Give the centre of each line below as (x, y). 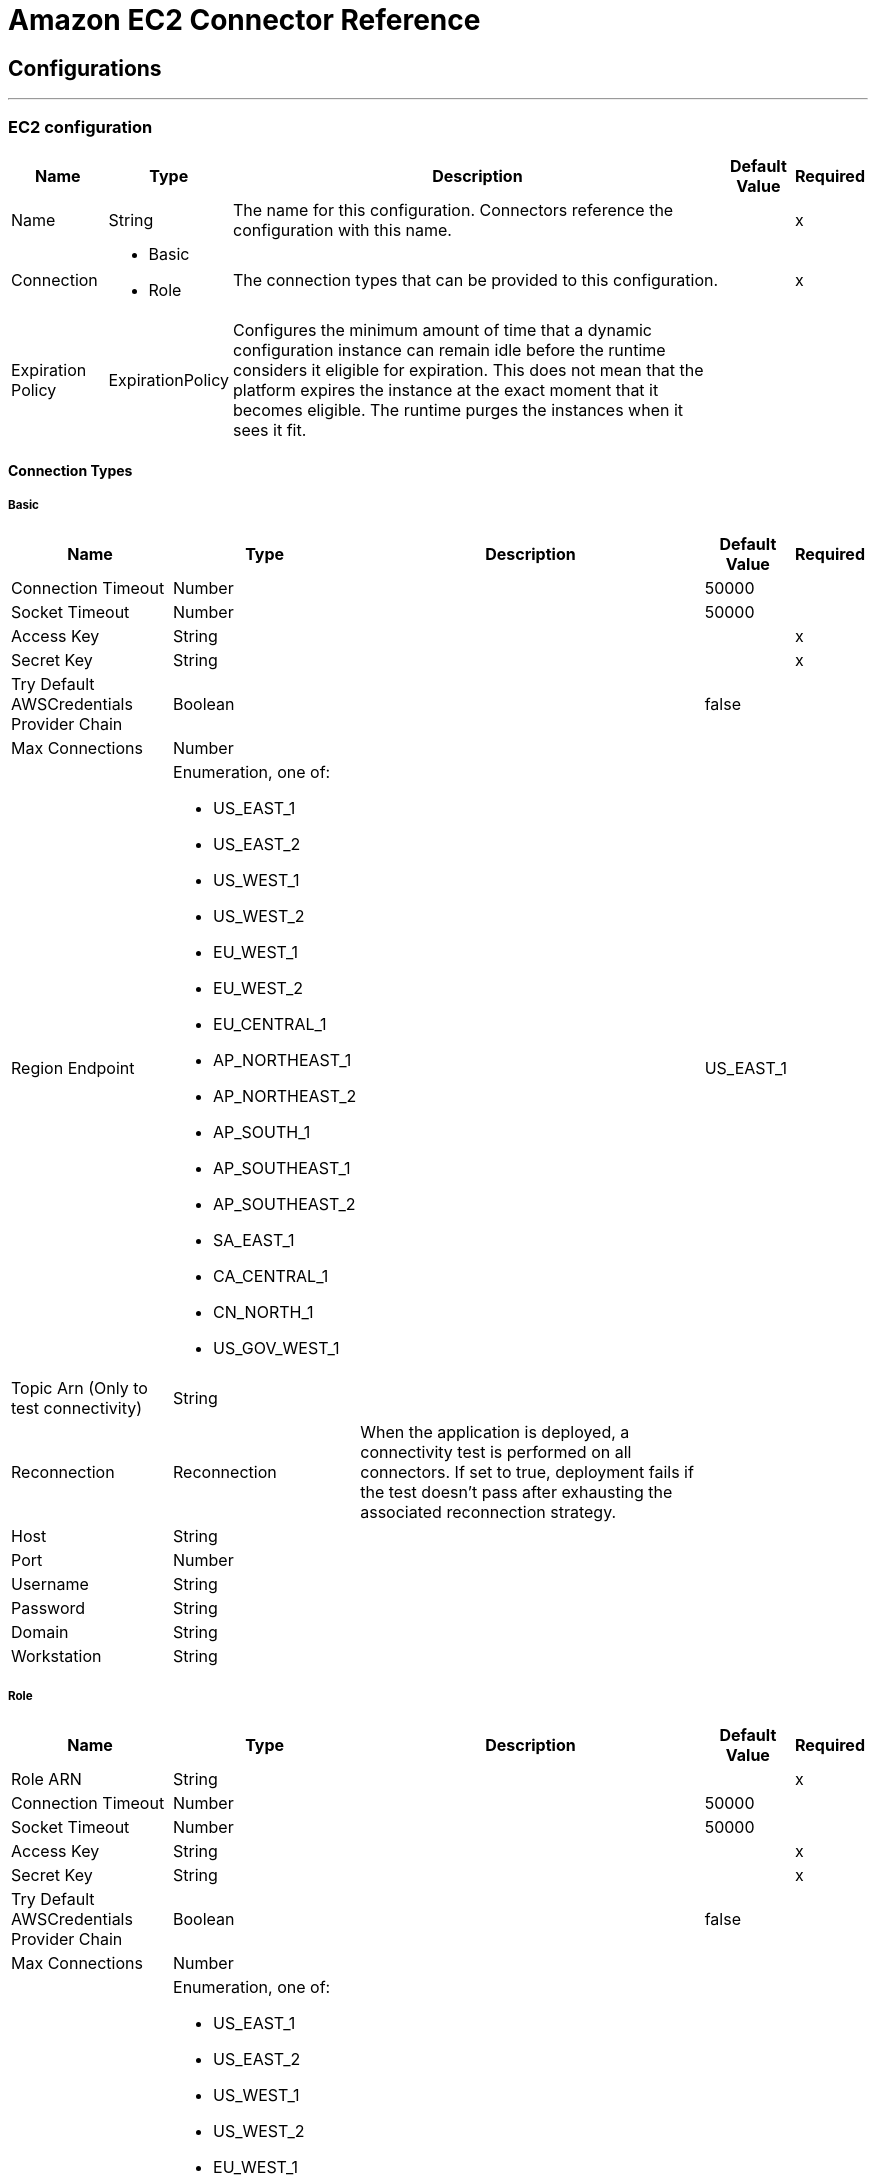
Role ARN (46, 1779)
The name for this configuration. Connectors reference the (453, 209)
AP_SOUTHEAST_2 (284, 1204)
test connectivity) (77, 1408)
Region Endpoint (73, 1068)
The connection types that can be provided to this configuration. (475, 279)
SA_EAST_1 (254, 1240)
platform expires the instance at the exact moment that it (445, 389)
